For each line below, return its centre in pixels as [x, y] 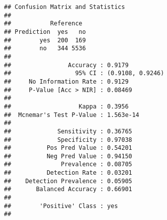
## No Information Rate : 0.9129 [66, 81]
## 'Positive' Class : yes [61, 206]
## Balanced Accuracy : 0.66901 [68, 189]
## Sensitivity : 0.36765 [68, 131]
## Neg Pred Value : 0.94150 [68, 156]
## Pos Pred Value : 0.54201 [68, 148]
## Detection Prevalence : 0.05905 [68, 181]
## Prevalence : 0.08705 [68, 165]
